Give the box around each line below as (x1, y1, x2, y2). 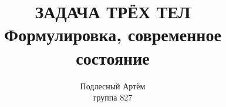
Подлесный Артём (80, 79, 146, 92)
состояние (76, 45, 150, 69)
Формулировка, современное (4, 22, 221, 46)
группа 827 (93, 91, 133, 103)
